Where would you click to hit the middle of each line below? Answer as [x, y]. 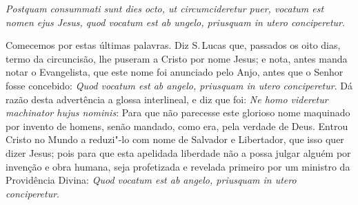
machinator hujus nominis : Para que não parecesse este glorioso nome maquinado [178, 112]
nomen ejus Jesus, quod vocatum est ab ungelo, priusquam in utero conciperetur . [175, 22]
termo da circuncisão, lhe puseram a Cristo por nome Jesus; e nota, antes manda [177, 58]
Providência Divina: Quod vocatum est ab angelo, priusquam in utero [151, 180]
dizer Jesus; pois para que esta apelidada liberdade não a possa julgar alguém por [178, 152]
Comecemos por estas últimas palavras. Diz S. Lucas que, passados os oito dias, [173, 45]
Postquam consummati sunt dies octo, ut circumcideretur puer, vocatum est [165, 8]
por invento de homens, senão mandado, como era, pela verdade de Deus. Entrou [177, 126]
